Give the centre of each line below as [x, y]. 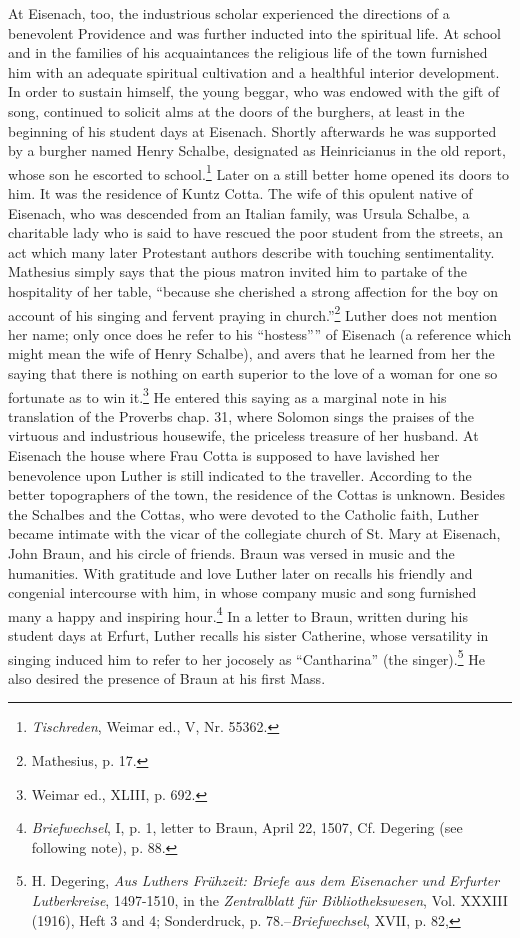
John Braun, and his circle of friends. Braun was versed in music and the [231, 553]
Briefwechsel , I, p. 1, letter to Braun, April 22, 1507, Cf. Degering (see [247, 827]
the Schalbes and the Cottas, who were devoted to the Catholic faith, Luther [243, 513]
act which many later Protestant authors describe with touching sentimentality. [251, 251]
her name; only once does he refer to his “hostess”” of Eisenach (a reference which [260, 333]
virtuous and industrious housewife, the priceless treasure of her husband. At [243, 435]
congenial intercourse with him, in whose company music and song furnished [242, 592]
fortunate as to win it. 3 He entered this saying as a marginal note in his [227, 395]
